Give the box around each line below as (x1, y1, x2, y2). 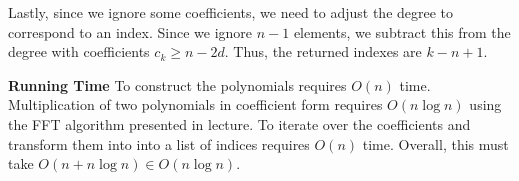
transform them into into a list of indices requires (8, 133, 310, 154)
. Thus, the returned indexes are (224, 41, 422, 62)
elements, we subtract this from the (293, 21, 511, 42)
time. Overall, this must (362, 133, 509, 154)
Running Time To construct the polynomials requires (8, 74, 347, 95)
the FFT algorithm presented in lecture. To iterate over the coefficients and (8, 113, 471, 134)
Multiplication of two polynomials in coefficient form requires (8, 94, 383, 115)
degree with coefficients (8, 41, 150, 62)
